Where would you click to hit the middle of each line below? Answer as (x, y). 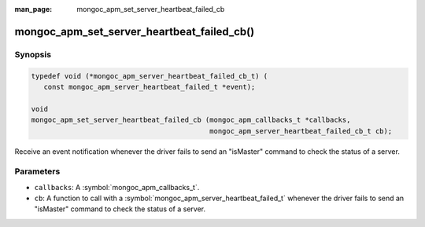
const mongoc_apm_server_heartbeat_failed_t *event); (150, 87)
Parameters (37, 171)
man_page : (33, 9)
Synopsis (33, 54)
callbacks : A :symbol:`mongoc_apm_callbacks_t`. (117, 187)
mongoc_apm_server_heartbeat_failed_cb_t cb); (301, 131)
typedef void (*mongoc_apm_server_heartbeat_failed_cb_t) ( (150, 76)
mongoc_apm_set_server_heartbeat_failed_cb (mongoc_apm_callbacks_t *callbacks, (191, 120)
